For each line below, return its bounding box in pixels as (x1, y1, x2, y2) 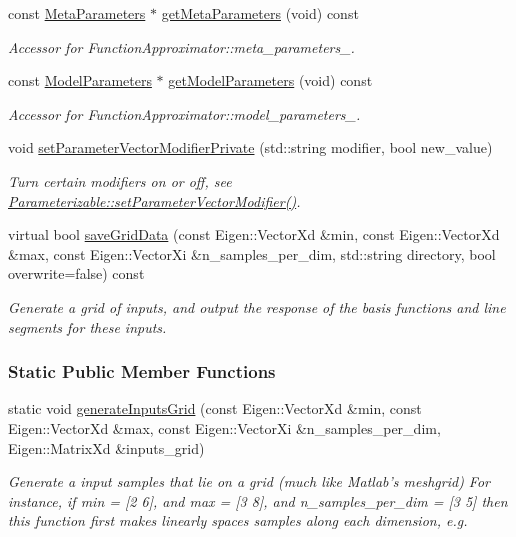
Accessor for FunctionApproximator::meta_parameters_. (8, 36, 355, 57)
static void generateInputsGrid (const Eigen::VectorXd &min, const (8, 398, 422, 419)
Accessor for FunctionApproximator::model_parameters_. (8, 103, 361, 124)
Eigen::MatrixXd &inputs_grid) (8, 437, 205, 458)
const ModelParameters (8, 70, 152, 91)
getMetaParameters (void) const (161, 3, 359, 23)
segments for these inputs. (8, 316, 167, 337)
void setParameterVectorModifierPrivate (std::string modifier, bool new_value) (8, 137, 493, 158)
